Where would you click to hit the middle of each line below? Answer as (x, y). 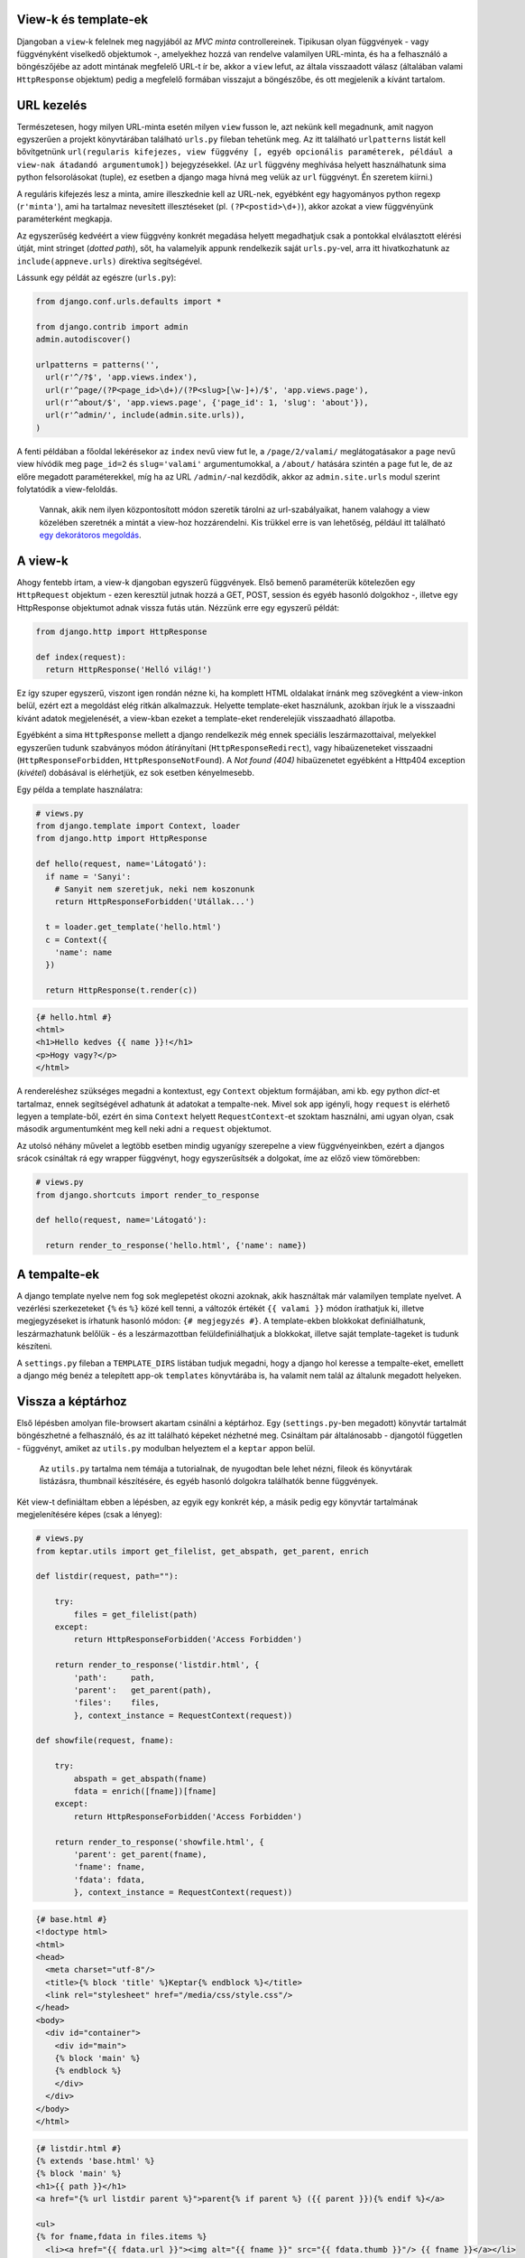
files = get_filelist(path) (136, 1614)
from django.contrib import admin (112, 327)
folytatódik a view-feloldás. (67, 489)
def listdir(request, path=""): (107, 1577)
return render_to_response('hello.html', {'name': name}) (176, 1246)
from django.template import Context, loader (138, 826)
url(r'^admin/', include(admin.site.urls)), (145, 415)
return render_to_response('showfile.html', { (160, 1842)
